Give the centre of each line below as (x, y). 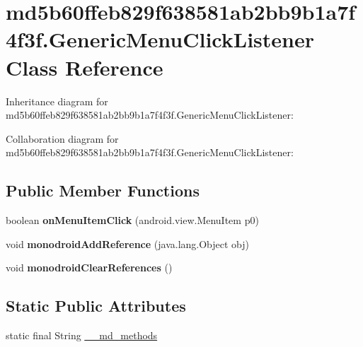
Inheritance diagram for (57, 101)
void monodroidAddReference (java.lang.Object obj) (128, 243)
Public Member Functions (103, 190)
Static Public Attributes (96, 306)
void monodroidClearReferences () (89, 267)
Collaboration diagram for (62, 138)
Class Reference (85, 67)
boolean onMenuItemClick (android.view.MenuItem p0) (132, 220)
